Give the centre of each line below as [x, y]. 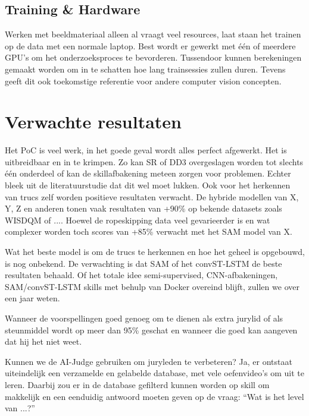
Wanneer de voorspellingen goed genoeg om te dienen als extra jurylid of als [144, 318]
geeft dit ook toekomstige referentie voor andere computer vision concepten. [143, 81]
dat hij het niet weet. [43, 341]
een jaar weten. [32, 298]
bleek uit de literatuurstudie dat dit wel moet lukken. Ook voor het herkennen [148, 185]
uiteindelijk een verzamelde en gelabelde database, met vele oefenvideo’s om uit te [154, 373]
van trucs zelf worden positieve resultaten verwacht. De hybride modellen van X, [152, 196]
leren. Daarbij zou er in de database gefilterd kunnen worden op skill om [137, 384]
